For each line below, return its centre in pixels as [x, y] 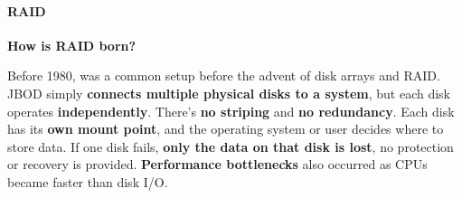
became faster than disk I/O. [88, 181]
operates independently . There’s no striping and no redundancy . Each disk [231, 111]
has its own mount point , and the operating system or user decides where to [226, 129]
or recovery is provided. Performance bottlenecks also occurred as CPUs [217, 164]
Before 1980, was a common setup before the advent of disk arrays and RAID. [224, 75]
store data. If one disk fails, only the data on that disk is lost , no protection [231, 146]
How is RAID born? [72, 45]
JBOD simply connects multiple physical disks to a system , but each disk [229, 93]
